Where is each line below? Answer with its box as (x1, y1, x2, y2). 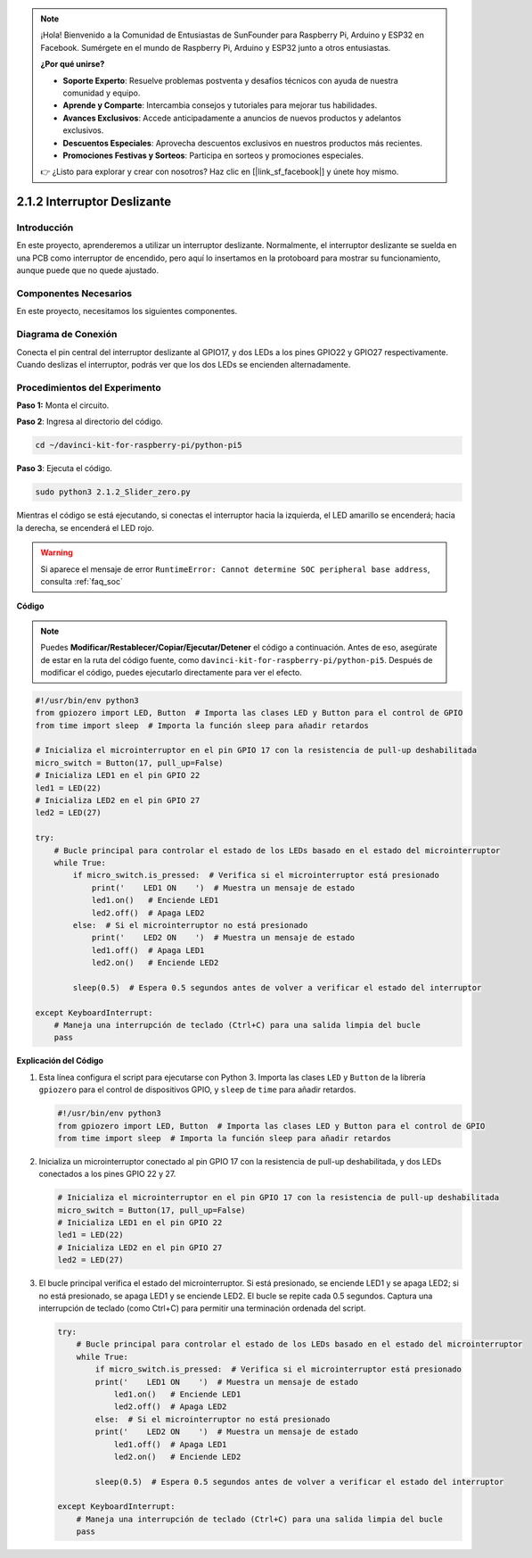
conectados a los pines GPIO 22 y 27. (38, 1169, 176, 1180)
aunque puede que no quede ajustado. (16, 265, 160, 276)
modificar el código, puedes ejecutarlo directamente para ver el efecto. (40, 667, 302, 677)
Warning (40, 547, 73, 558)
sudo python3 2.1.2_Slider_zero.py (35, 487, 191, 497)
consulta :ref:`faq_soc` (40, 576, 124, 586)
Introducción (16, 221, 74, 234)
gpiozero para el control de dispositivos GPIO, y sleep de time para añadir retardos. (38, 1084, 356, 1095)
